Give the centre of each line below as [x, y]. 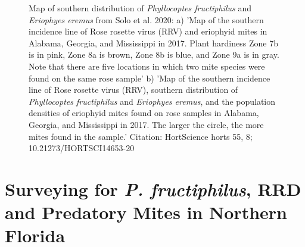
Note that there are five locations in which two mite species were [147, 66]
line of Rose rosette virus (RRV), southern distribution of [133, 90]
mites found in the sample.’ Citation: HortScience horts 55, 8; [141, 136]
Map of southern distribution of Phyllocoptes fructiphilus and [140, 8]
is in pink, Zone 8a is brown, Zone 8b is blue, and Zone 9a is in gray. [154, 54]
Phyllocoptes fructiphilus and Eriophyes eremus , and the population [152, 101]
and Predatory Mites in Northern [146, 212]
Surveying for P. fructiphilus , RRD [153, 189]
